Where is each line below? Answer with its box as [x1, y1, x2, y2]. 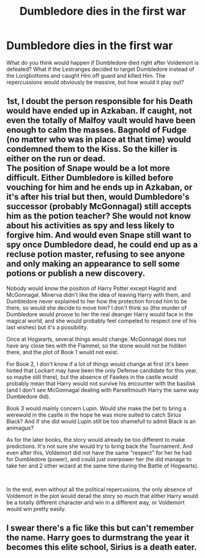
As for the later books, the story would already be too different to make [6, 436, 185, 443]
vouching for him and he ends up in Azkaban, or [6, 182, 193, 193]
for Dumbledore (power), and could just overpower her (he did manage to [6, 455, 192, 463]
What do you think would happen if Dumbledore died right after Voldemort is [6, 59, 199, 66]
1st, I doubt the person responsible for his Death [6, 96, 193, 106]
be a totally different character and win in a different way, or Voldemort [6, 499, 185, 506]
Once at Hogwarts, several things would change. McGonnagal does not [6, 335, 187, 343]
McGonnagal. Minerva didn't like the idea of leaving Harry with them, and [6, 291, 191, 298]
